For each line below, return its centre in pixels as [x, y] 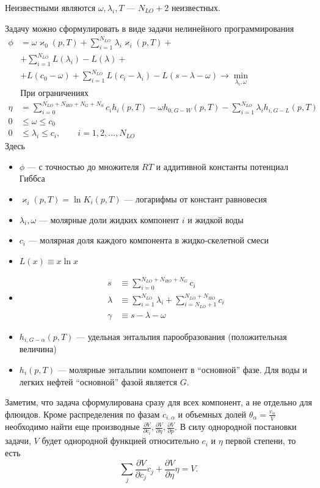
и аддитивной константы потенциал [222, 166]
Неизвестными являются [50, 7]
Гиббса [32, 178]
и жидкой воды [216, 219]
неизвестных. [196, 7]
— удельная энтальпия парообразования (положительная [182, 336]
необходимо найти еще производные [72, 427]
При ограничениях [55, 93]
